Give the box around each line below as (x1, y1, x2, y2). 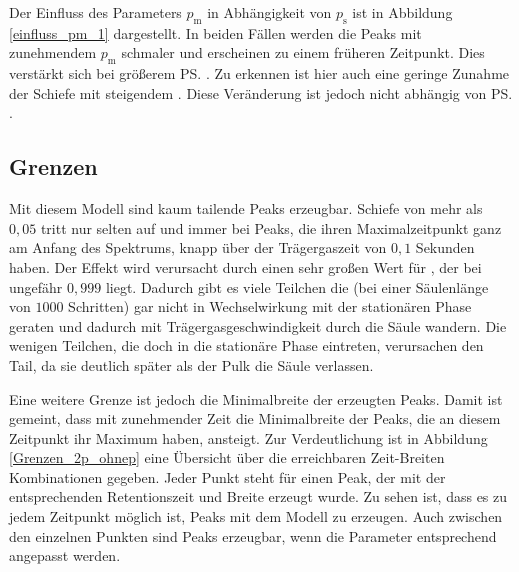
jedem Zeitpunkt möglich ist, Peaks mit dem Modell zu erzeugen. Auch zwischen (9, 506, 503, 527)
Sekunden (415, 237, 475, 258)
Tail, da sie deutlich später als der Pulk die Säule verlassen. (9, 354, 374, 375)
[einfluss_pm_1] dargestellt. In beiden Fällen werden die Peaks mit (9, 22, 422, 43)
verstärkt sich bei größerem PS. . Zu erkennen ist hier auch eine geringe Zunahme (9, 63, 510, 84)
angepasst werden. (9, 545, 121, 566)
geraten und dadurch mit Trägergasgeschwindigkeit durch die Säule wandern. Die (9, 315, 507, 336)
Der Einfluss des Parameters (9, 2, 182, 22)
